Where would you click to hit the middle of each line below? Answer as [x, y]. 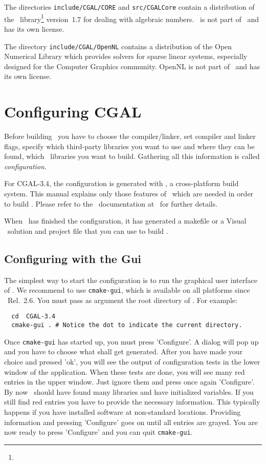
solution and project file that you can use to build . [88, 230]
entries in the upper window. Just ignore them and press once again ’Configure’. [129, 382]
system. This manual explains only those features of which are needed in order [129, 194]
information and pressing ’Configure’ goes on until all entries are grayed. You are [131, 422]
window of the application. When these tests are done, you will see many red [125, 371]
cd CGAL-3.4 [34, 317]
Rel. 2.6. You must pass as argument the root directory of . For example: [122, 300]
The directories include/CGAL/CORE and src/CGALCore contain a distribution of [129, 7]
